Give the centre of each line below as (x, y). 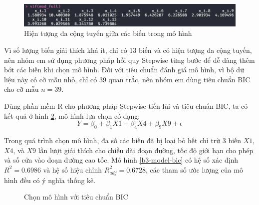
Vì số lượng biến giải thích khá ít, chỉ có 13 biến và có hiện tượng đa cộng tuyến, (128, 50)
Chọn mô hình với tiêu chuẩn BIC (76, 197)
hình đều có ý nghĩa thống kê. (50, 180)
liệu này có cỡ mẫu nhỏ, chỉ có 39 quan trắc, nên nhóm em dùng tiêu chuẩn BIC (127, 79)
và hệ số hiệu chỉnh (73, 169)
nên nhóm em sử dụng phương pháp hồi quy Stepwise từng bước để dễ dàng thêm (129, 60)
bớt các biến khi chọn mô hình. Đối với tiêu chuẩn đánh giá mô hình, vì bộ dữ (124, 70)
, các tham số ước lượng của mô (194, 169)
